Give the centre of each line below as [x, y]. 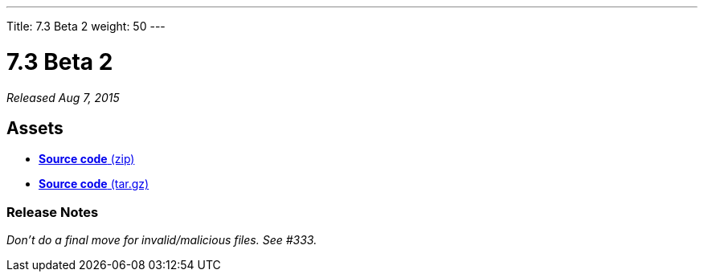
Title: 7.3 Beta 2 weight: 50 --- [86, 26]
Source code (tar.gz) [94, 184]
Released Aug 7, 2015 [63, 97]
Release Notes [53, 212]
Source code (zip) [87, 159]
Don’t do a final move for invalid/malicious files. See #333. [162, 240]
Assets [35, 128]
